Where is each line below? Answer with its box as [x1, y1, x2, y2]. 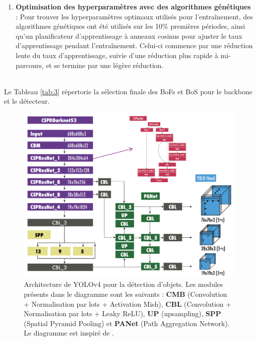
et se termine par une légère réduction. [46, 60, 164, 70]
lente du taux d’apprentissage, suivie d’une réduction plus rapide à [15, 50, 218, 60]
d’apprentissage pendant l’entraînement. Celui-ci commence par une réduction [15, 40, 253, 51]
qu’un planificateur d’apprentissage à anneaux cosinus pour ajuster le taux [15, 30, 243, 41]
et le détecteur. [4, 96, 50, 106]
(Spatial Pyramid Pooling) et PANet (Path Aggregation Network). [24, 318, 230, 328]
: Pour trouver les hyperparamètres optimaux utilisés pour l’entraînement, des [15, 11, 253, 21]
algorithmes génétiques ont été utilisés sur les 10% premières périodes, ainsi [15, 21, 245, 31]
